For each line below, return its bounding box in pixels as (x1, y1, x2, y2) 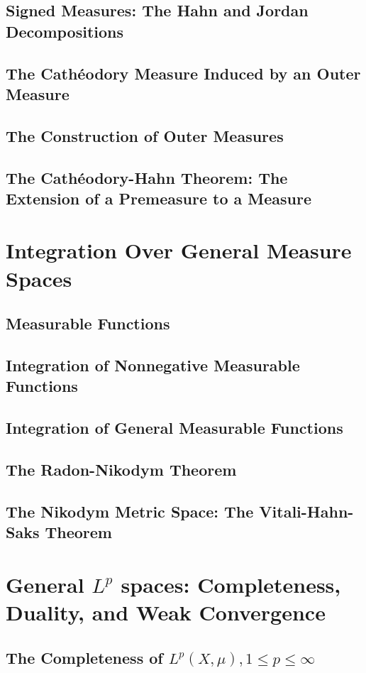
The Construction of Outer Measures (6, 124, 284, 146)
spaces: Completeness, (121, 569, 341, 598)
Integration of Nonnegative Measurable (6, 354, 300, 376)
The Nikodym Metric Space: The (6, 500, 254, 522)
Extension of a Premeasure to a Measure (6, 187, 312, 209)
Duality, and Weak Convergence (6, 597, 326, 626)
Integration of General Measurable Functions (6, 417, 343, 439)
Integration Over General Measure (6, 236, 352, 265)
